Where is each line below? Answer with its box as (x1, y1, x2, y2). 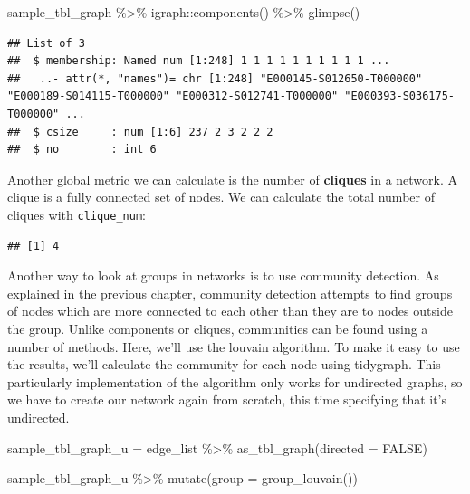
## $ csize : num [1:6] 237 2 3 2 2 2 (7, 125, 273, 138)
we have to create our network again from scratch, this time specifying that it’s (7, 390, 447, 409)
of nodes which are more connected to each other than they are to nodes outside (7, 301, 453, 320)
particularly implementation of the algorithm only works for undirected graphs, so (7, 372, 463, 391)
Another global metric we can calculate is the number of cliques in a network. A (7, 169, 458, 188)
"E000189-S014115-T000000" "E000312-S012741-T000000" (7, 90, 339, 103)
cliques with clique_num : (7, 204, 146, 223)
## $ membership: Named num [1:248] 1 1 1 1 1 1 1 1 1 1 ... (7, 54, 390, 68)
